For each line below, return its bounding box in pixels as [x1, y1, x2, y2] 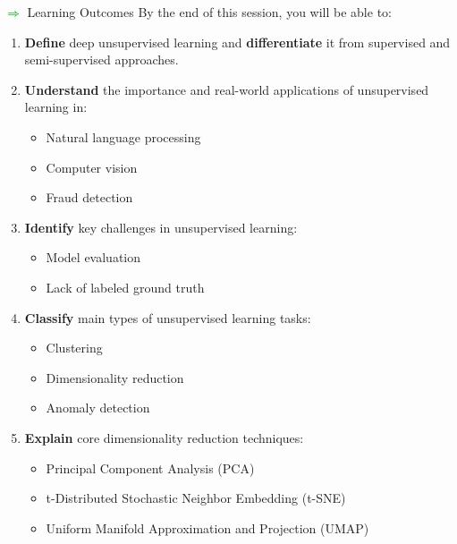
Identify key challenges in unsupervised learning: [24, 217, 298, 236]
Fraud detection [46, 188, 133, 207]
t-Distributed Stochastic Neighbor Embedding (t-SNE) [46, 489, 346, 507]
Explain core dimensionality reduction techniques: [24, 428, 304, 446]
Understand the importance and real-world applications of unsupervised [24, 80, 429, 98]
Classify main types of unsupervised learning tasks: [24, 308, 311, 327]
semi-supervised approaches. [24, 50, 179, 69]
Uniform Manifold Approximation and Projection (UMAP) [46, 518, 369, 537]
